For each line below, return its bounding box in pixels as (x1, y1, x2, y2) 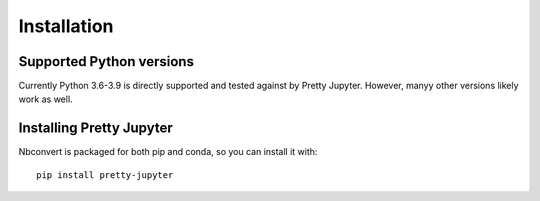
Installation (18, 15, 114, 37)
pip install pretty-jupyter (36, 169, 174, 180)
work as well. (18, 93, 74, 105)
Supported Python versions (18, 53, 195, 70)
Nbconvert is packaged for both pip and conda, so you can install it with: (18, 146, 318, 158)
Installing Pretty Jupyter (18, 120, 174, 137)
